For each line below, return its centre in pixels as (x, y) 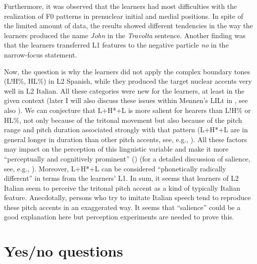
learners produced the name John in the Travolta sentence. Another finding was (125, 35)
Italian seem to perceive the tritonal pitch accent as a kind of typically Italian (122, 187)
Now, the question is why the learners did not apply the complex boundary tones (127, 71)
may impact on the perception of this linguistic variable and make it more (116, 149)
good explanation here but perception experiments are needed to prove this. (119, 217)
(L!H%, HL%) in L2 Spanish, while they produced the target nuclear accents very (128, 81)
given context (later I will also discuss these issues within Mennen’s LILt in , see (126, 100)
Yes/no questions (64, 251)
